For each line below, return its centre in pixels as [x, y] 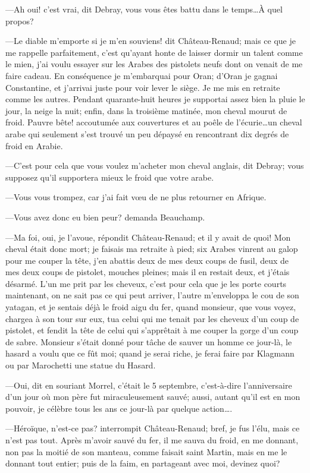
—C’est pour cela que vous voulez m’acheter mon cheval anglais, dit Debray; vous [155, 165]
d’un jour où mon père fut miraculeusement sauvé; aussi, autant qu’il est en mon [153, 397]
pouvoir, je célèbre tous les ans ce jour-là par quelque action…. [119, 408]
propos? [20, 21]
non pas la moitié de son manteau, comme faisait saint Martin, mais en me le [146, 451]
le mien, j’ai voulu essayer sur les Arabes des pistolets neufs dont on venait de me [154, 64]
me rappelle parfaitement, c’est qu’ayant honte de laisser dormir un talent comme [154, 52]
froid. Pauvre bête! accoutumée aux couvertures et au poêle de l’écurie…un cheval [154, 122]
